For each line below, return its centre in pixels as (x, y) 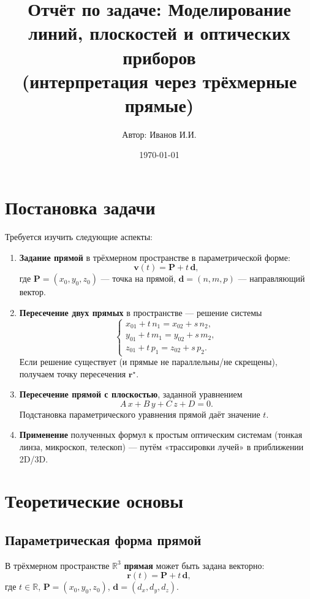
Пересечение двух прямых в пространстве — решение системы (141, 312)
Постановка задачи (80, 207)
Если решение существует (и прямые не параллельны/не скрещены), (148, 362)
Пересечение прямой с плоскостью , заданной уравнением (131, 394)
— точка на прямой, (138, 278)
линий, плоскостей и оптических (159, 33)
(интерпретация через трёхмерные (159, 81)
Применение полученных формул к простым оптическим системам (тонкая (161, 435)
